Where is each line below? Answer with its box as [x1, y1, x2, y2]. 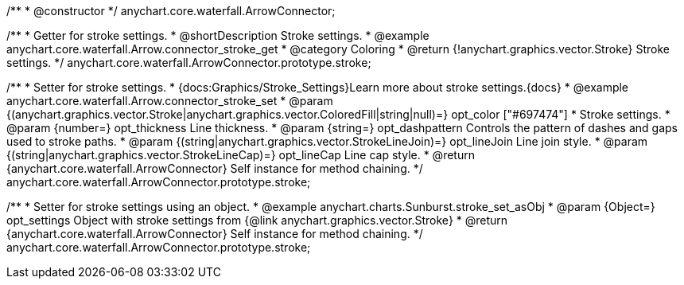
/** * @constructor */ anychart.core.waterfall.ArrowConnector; [6, 4, 336, 18]
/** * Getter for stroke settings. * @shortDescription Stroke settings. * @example [6, 29, 429, 42]
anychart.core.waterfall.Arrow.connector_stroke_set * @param [6, 94, 333, 107]
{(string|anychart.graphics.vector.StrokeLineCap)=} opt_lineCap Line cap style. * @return [6, 148, 475, 162]
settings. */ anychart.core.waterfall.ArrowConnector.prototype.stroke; [6, 56, 371, 69]
